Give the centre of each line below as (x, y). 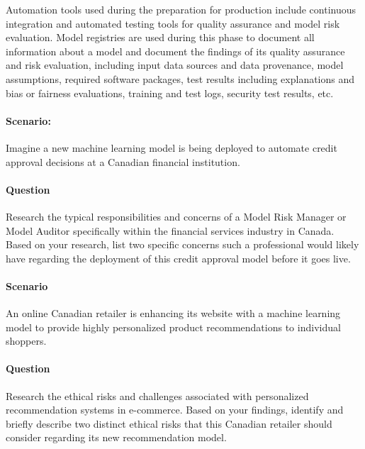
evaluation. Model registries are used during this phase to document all (160, 37)
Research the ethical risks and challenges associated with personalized (157, 395)
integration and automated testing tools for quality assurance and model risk (173, 23)
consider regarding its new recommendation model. (116, 437)
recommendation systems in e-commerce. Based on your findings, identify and (175, 410)
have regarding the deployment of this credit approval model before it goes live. (178, 258)
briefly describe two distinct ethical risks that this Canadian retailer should (169, 423)
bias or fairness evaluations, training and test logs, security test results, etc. (170, 93)
